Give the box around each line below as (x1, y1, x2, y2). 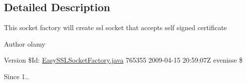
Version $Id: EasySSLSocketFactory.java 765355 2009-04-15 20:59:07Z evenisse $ (4, 55, 243, 65)
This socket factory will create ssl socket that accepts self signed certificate (4, 22, 227, 33)
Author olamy (4, 38, 45, 49)
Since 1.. (4, 71, 29, 81)
